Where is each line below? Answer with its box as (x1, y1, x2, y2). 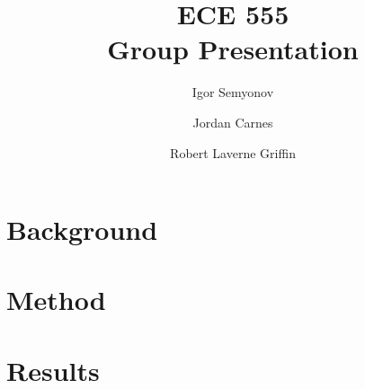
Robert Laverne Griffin (170, 143, 296, 162)
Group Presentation (107, 31, 359, 67)
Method (6, 281, 106, 318)
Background (6, 211, 158, 248)
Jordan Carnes (192, 112, 273, 131)
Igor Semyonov (191, 83, 274, 102)
